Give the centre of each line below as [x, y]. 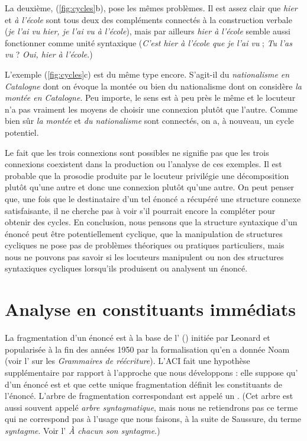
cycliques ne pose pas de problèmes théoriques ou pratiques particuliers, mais [145, 245]
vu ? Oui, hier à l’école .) [49, 54]
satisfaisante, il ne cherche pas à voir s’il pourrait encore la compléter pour [140, 210]
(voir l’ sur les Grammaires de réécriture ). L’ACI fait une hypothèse [127, 361]
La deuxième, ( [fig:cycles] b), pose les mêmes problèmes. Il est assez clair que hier [151, 8]
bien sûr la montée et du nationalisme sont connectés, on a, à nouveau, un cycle [149, 121]
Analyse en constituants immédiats [150, 309]
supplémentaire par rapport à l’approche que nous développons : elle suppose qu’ [151, 372]
